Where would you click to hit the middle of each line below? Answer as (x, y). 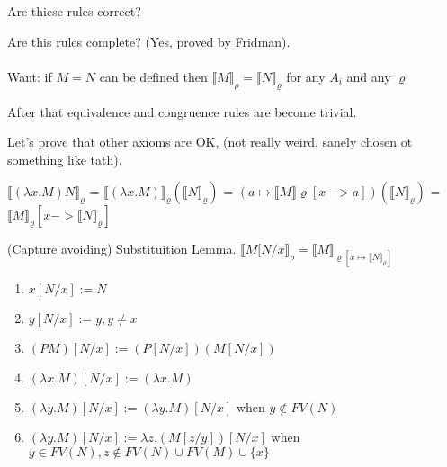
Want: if (30, 76)
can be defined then (153, 76)
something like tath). (65, 159)
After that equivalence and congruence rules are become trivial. (182, 111)
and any (369, 76)
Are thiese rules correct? (74, 11)
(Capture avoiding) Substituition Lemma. (122, 249)
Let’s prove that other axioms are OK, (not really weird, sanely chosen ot (210, 142)
